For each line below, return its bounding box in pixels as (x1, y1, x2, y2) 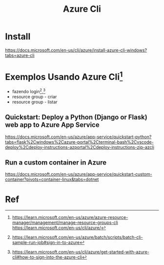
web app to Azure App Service (5, 121, 100, 129)
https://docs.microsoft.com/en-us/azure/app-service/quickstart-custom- (5, 171, 152, 177)
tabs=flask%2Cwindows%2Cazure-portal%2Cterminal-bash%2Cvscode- (5, 139, 154, 145)
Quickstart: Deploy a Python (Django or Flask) (5, 113, 147, 121)
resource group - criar (12, 94, 57, 99)
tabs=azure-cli (5, 52, 35, 58)
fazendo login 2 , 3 (12, 88, 45, 94)
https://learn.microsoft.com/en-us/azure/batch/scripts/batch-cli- (12, 234, 143, 241)
